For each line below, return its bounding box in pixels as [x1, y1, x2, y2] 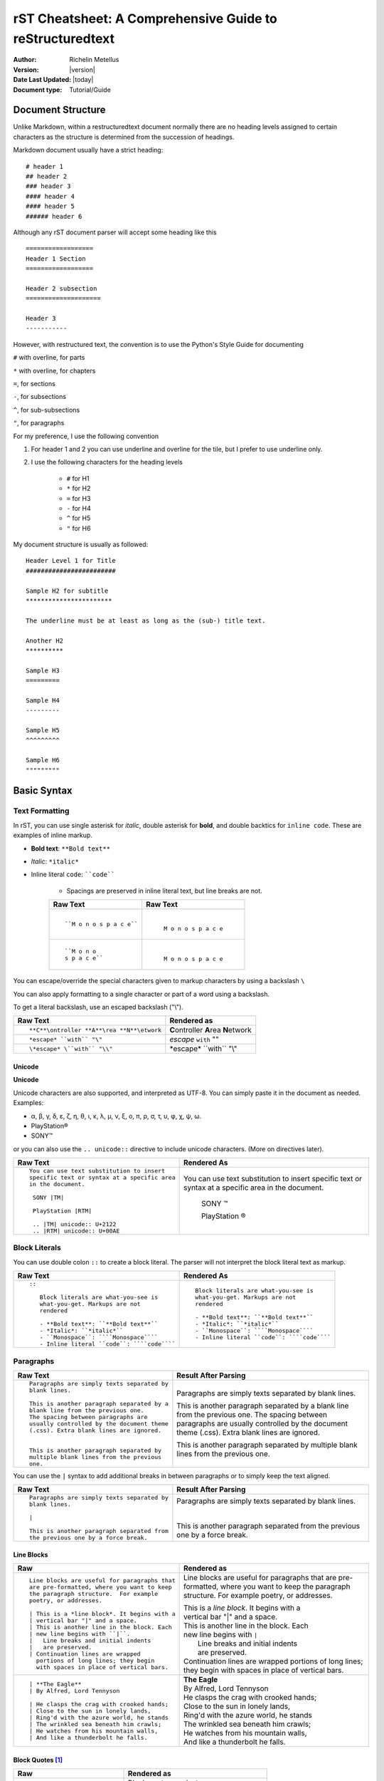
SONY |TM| [32, 1194, 65, 1202]
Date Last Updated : [13, 76, 72, 84]
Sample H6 [26, 756, 60, 764]
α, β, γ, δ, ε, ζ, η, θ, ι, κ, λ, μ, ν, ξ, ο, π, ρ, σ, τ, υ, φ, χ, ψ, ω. [31, 1111, 202, 1120]
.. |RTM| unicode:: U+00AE [32, 1227, 120, 1235]
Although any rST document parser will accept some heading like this [13, 228, 217, 237]
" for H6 [66, 524, 91, 532]
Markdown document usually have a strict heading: [13, 146, 164, 155]
